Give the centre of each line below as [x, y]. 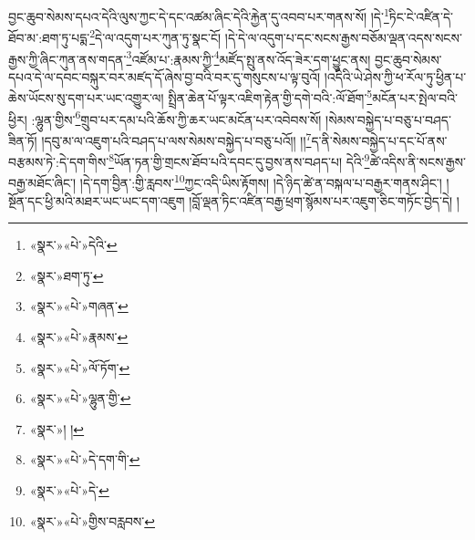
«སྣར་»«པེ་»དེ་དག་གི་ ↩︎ [85, 459]
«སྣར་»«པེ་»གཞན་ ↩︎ [79, 306]
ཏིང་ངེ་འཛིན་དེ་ [421, 16]
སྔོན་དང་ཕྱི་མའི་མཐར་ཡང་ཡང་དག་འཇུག [97, 200]
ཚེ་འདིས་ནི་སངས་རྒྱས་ [418, 161]
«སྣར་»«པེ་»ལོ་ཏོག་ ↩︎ [80, 367]
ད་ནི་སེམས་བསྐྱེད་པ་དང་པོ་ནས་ [379, 140]
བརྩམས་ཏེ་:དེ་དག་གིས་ [59, 161]
